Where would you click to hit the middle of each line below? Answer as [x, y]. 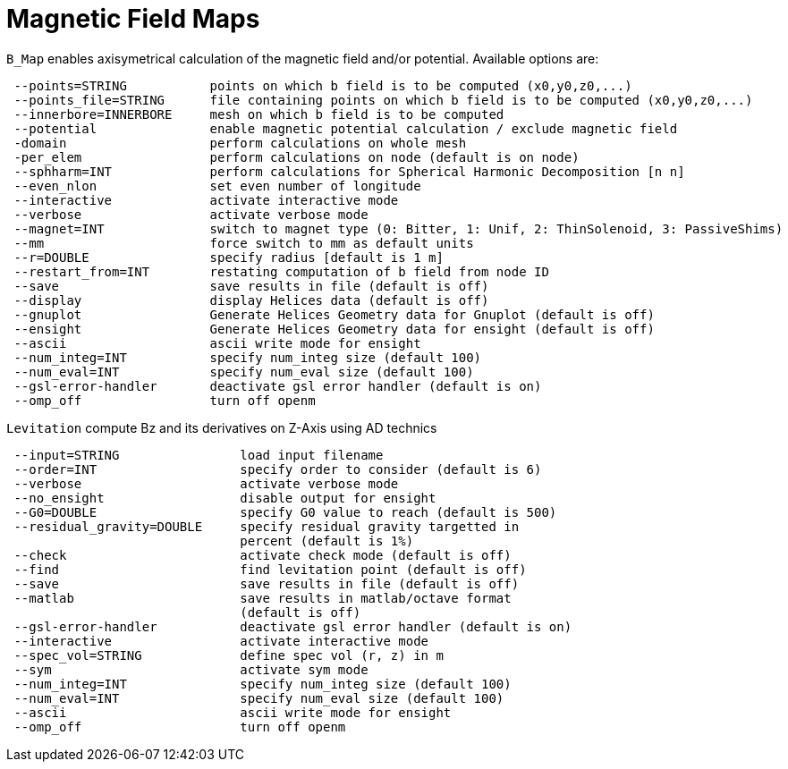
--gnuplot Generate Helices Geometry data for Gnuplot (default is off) [334, 314]
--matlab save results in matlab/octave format [263, 598]
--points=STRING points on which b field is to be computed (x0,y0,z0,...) [323, 85]
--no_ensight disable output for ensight [225, 498]
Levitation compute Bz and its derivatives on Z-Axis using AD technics [222, 427]
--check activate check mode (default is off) [263, 555]
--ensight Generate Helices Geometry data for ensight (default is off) [334, 329]
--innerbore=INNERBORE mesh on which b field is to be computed [259, 114]
